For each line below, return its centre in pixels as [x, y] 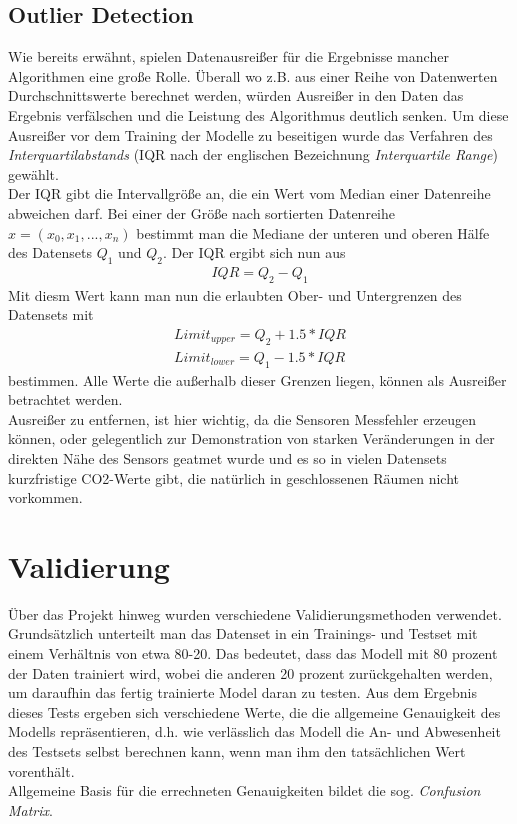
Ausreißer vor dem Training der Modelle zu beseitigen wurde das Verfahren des [250, 134]
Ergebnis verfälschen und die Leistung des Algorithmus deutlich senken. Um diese [258, 114]
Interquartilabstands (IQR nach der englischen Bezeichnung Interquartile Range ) [253, 154]
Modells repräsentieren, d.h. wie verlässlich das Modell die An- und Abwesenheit [254, 731]
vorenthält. [41, 770]
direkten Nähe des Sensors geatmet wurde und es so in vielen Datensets [227, 457]
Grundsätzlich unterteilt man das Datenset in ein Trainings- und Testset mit [243, 633]
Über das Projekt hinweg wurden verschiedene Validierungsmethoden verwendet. [255, 613]
